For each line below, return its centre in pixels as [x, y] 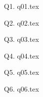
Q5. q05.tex [21, 72]
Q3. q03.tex [21, 39]
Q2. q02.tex [21, 22]
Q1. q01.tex [21, 6]
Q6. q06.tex [21, 88]
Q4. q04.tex [21, 55]
